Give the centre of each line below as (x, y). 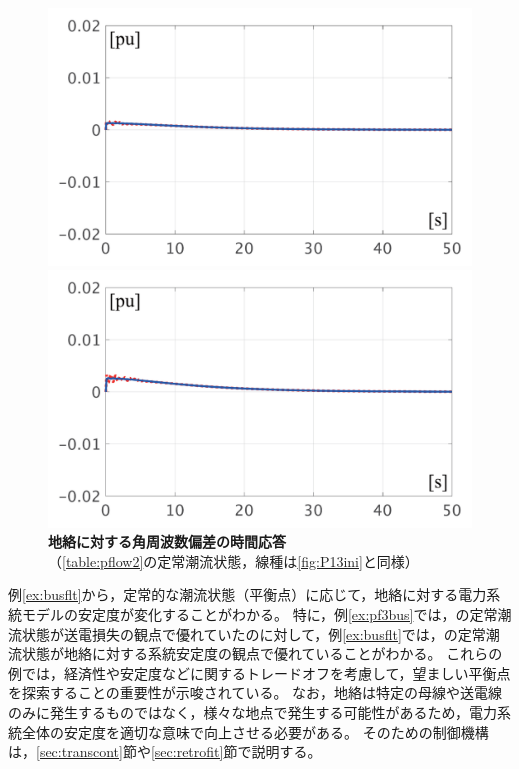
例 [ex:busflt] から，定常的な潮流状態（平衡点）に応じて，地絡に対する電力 (247, 594)
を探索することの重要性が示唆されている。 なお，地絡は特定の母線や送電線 (255, 692)
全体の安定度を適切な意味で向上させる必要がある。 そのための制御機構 (255, 731)
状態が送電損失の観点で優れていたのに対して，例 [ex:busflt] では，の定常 (253, 633)
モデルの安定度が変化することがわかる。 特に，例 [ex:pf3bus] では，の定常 (259, 614)
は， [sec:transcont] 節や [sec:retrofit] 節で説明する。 (165, 751)
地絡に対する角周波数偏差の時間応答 (167, 541)
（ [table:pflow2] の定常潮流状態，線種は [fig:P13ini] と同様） (233, 560)
